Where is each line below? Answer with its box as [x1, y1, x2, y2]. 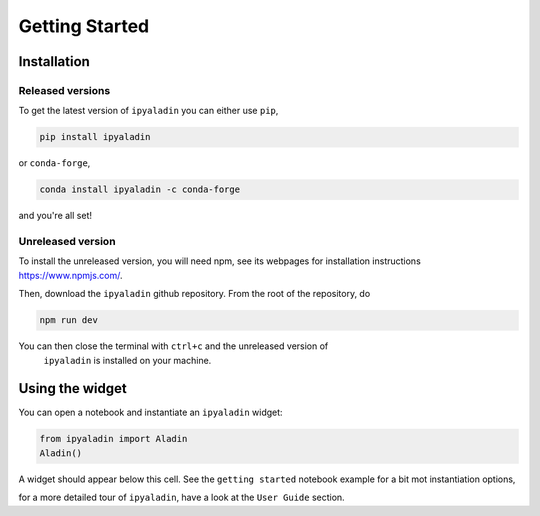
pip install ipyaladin [39, 131, 151, 143]
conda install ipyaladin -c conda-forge [39, 184, 240, 195]
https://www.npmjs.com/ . [18, 269, 124, 281]
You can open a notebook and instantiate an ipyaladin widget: [18, 406, 284, 419]
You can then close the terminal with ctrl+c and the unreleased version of [18, 340, 329, 352]
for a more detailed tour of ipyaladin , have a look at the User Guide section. [18, 491, 345, 504]
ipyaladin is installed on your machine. [43, 354, 212, 366]
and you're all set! [18, 210, 92, 222]
